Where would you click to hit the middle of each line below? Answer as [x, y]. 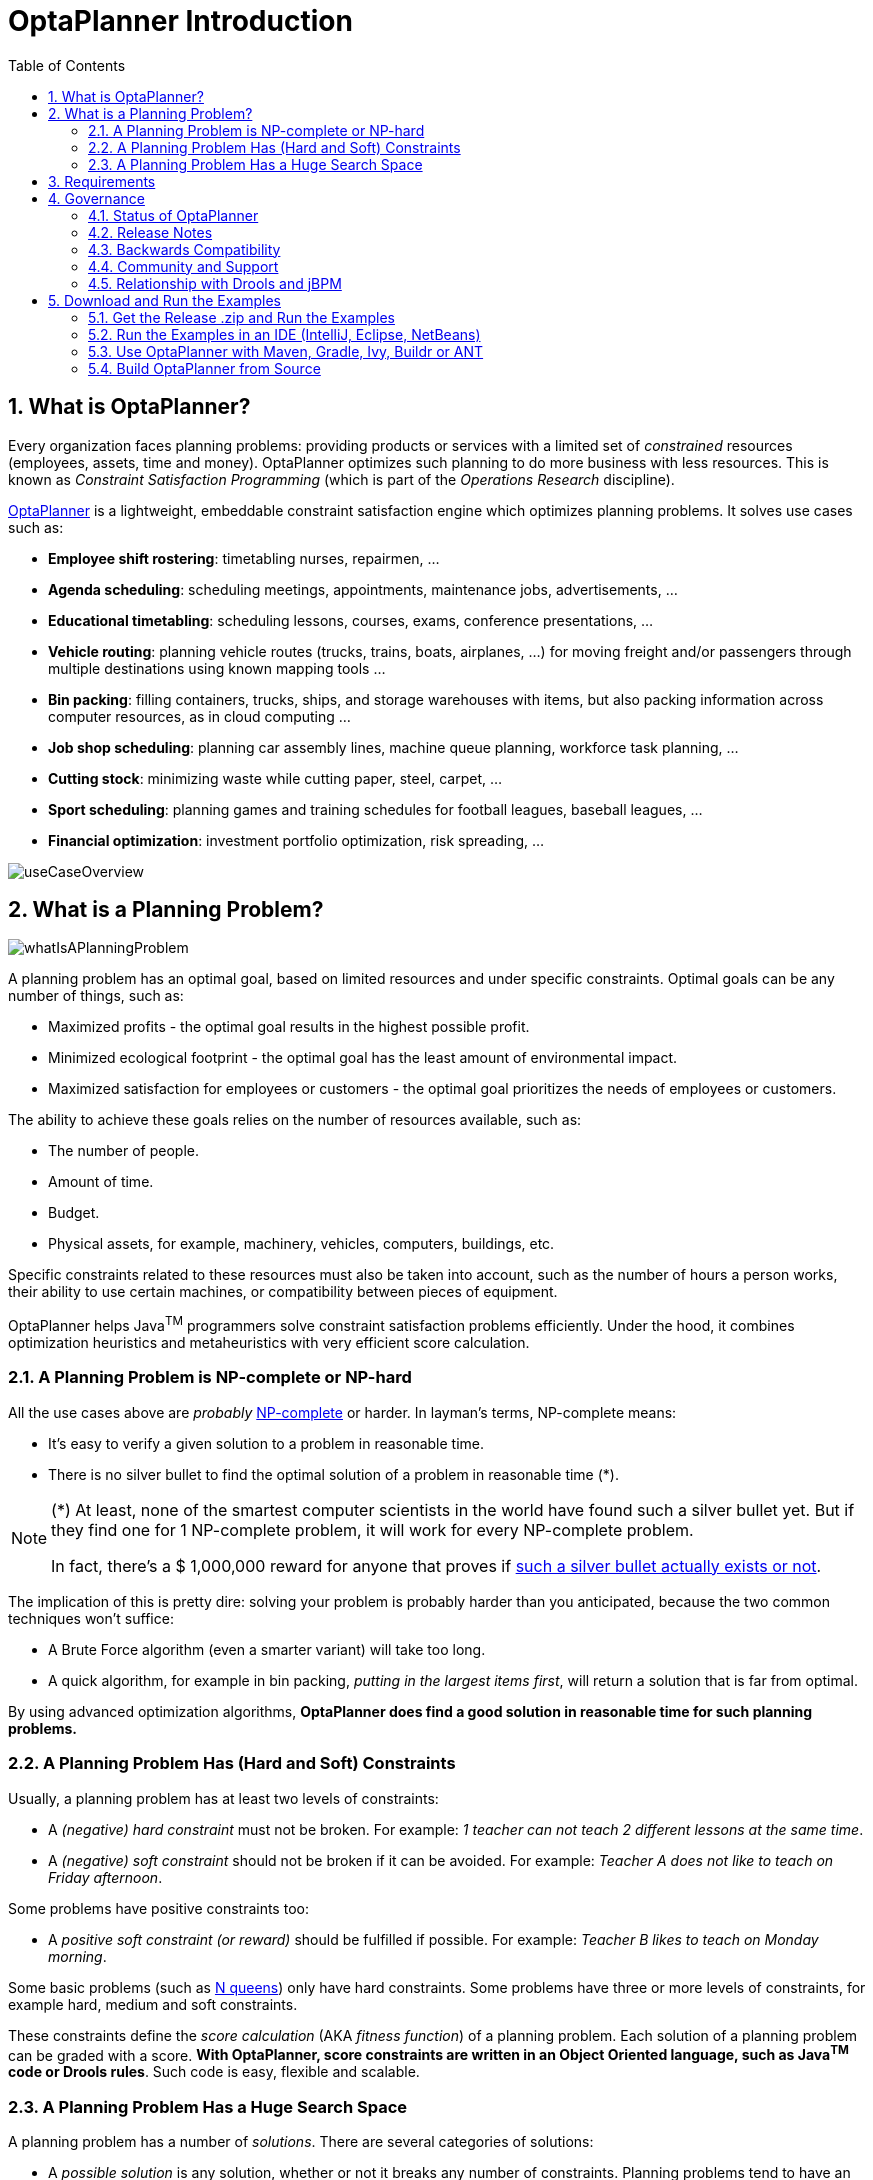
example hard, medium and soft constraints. [153, 2004]
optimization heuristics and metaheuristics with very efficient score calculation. [269, 1343]
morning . [77, 1956]
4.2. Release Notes [150, 232]
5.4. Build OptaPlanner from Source [204, 368]
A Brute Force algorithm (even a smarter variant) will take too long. [267, 1649]
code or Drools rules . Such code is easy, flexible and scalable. [214, 2072]
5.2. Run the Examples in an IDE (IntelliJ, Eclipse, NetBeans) [284, 334]
